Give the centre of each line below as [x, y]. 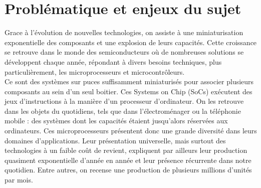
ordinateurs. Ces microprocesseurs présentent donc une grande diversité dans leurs [131, 131]
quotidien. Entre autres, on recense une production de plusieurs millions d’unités [128, 170]
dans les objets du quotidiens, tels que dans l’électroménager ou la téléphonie [123, 111]
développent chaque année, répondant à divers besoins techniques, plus [113, 61]
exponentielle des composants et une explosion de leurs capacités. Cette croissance [131, 42]
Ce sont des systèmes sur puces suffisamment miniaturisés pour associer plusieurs [129, 81]
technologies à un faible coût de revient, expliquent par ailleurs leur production [126, 150]
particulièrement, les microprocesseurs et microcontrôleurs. [95, 71]
